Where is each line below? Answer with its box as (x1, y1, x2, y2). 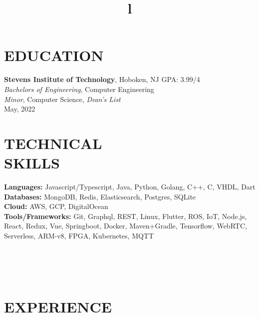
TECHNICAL (4, 132, 102, 153)
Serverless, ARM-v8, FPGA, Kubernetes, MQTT (4, 230, 154, 240)
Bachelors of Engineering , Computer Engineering (4, 83, 154, 94)
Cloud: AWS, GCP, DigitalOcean (4, 201, 108, 211)
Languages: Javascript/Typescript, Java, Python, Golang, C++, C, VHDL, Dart (4, 181, 256, 191)
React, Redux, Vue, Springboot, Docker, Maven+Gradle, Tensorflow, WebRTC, (4, 220, 247, 231)
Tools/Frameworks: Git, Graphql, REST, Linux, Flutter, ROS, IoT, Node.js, (4, 210, 247, 221)
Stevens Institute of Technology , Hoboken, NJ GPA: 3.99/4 (4, 74, 200, 84)
